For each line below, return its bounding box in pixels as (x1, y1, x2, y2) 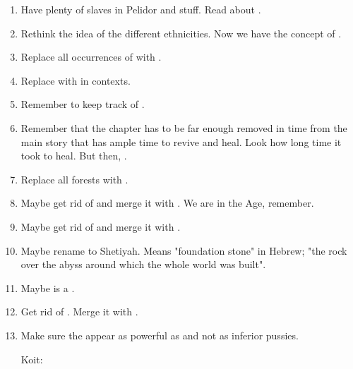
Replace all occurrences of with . (20, 49, 162, 64)
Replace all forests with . (20, 171, 128, 186)
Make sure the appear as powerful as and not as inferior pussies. (20, 327, 299, 342)
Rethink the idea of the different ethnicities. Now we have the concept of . (20, 25, 342, 40)
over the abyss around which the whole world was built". (20, 257, 266, 272)
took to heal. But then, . (20, 148, 127, 163)
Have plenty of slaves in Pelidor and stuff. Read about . (20, 2, 261, 16)
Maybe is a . (20, 280, 75, 295)
